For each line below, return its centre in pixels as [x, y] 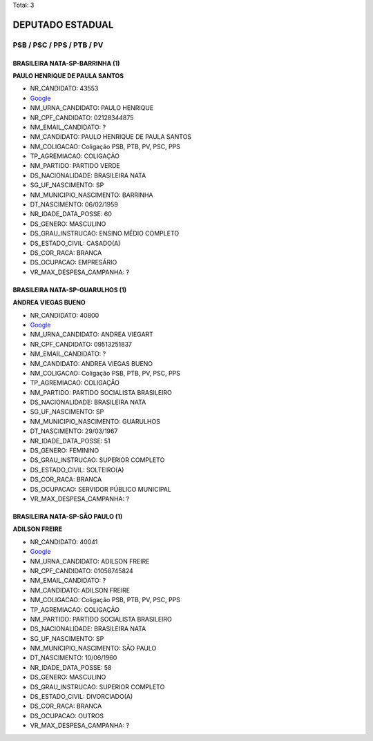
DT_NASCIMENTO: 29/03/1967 [74, 431]
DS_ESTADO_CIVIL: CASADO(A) [75, 243]
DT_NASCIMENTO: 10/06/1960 [74, 658]
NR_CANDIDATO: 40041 [64, 541]
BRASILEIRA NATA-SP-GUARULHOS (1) [70, 289]
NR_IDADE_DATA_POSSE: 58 [71, 667]
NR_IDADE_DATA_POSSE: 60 [71, 214]
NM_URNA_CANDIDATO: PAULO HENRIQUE [92, 108]
